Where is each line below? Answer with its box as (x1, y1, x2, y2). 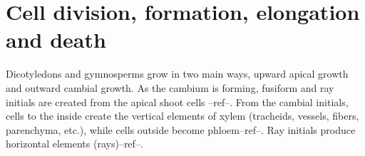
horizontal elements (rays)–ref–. (6, 136, 143, 151)
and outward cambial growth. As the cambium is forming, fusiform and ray (6, 80, 334, 95)
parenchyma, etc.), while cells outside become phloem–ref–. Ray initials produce (6, 122, 356, 137)
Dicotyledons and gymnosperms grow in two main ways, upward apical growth (6, 66, 349, 81)
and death (6, 25, 106, 54)
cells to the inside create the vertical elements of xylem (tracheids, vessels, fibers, (6, 108, 359, 123)
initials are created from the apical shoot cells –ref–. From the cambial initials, (6, 94, 349, 109)
